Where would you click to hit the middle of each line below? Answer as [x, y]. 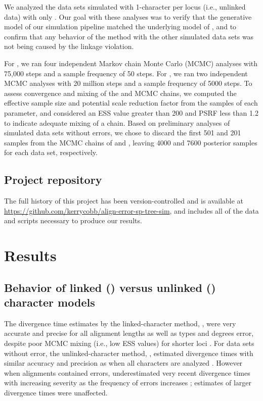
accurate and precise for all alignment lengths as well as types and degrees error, [129, 333]
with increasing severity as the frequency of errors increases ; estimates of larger [128, 383]
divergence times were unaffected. [56, 393]
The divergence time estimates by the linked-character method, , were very [120, 323]
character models [50, 302]
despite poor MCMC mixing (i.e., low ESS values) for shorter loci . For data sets [129, 343]
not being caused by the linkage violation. [69, 46]
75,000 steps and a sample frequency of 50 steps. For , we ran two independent [126, 73]
